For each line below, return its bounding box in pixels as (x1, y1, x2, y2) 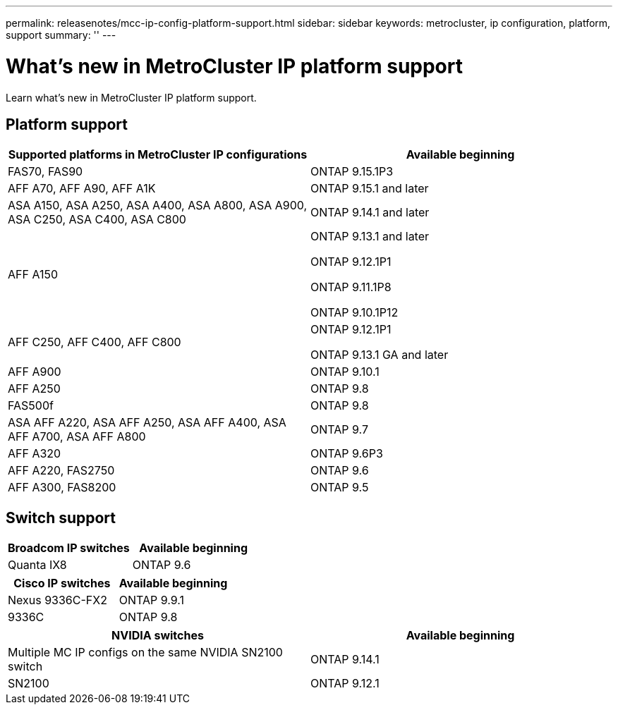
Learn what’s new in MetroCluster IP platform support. (6, 91, 257, 104)
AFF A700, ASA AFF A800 (8, 429, 146, 444)
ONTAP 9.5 (310, 480, 369, 495)
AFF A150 (8, 267, 59, 282)
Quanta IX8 (8, 558, 67, 573)
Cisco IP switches (13, 576, 111, 591)
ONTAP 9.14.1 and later (310, 205, 430, 220)
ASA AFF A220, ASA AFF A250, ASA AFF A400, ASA (8, 415, 286, 430)
